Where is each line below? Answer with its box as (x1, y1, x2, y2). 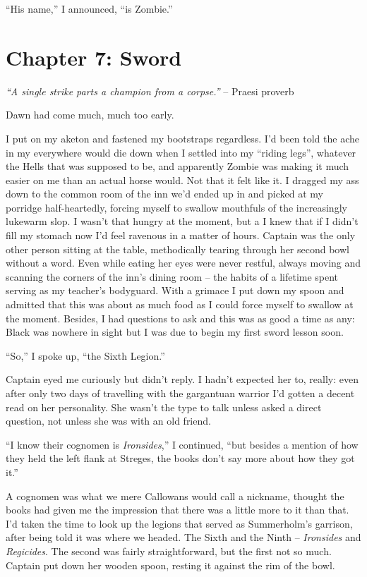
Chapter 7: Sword (6, 42, 182, 71)
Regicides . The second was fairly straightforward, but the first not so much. (6, 543, 332, 558)
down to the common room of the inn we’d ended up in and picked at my (6, 186, 323, 201)
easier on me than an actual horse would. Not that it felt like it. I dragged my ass (6, 172, 359, 187)
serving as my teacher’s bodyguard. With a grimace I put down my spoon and (6, 283, 344, 298)
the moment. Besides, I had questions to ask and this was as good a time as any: (6, 310, 355, 325)
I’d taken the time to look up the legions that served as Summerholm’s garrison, (6, 516, 353, 530)
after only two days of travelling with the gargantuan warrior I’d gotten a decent (6, 386, 355, 400)
